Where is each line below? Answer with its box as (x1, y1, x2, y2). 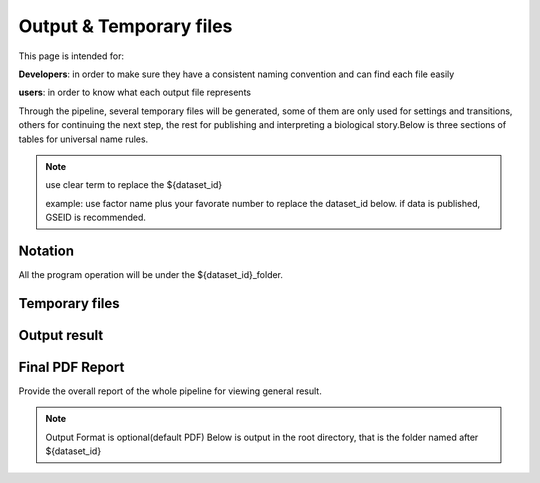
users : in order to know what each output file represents (18, 86, 252, 99)
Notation (18, 242, 75, 259)
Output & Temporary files (18, 15, 233, 37)
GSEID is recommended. (45, 211, 147, 224)
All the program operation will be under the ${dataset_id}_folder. (18, 268, 284, 280)
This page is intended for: (18, 50, 125, 62)
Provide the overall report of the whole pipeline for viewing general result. (18, 385, 322, 397)
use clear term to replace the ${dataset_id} (45, 179, 223, 191)
